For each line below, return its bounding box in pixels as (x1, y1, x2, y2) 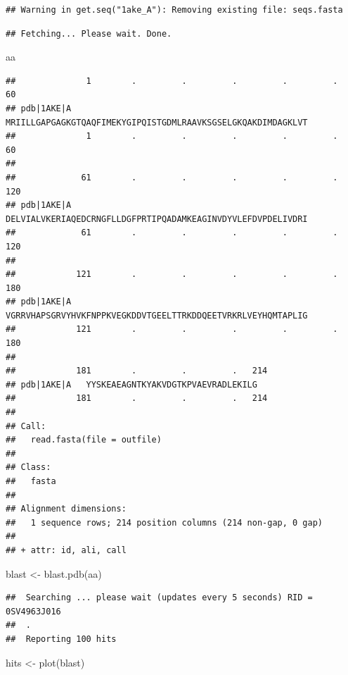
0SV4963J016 (6, 606, 61, 617)
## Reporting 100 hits (6, 633, 117, 644)
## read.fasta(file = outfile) (6, 435, 162, 445)
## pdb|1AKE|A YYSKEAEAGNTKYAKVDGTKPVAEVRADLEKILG (6, 379, 257, 390)
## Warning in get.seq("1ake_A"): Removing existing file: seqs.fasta (6, 5, 343, 15)
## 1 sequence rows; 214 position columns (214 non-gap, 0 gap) (6, 517, 323, 528)
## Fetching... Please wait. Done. (6, 28, 172, 39)
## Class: (6, 462, 51, 473)
